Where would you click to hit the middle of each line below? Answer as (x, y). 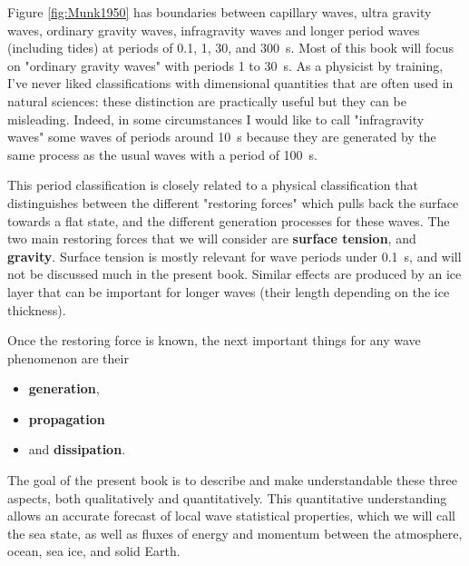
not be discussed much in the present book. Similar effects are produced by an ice (234, 274)
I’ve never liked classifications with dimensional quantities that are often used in (230, 83)
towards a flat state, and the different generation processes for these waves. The (229, 220)
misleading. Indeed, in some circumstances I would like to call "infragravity (216, 119)
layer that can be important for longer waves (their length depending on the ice (229, 291)
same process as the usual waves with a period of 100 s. (163, 154)
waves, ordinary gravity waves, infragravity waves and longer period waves (214, 30)
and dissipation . (77, 449)
